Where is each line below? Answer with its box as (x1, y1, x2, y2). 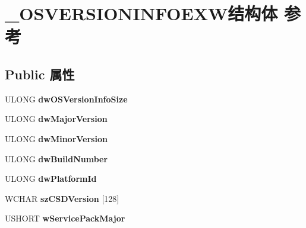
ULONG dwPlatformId (5, 172, 97, 185)
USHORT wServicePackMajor (5, 212, 125, 224)
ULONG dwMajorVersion (5, 113, 108, 125)
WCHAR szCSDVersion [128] (5, 192, 119, 204)
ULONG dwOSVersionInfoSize (5, 92, 128, 105)
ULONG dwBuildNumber (5, 152, 108, 165)
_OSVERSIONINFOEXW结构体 (5, 1, 278, 25)
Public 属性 (5, 65, 75, 83)
